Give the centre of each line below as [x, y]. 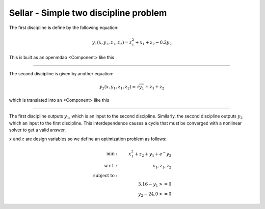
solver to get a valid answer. [38, 130]
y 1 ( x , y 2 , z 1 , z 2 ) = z [112, 43]
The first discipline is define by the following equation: [64, 28]
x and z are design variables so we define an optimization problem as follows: [88, 139]
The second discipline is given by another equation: [61, 73]
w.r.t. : [111, 166]
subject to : [106, 175]
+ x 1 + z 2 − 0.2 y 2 [153, 43]
